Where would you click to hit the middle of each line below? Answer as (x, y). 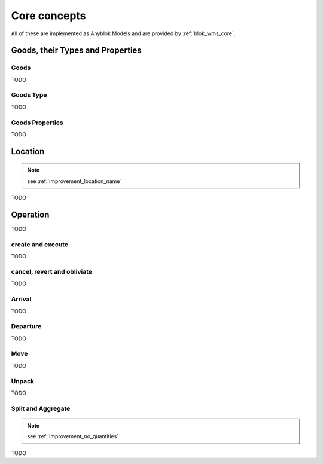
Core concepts (48, 16)
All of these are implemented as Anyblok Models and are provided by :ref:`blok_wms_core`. (123, 33)
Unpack (23, 381)
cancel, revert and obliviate (52, 271)
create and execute (40, 244)
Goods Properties (37, 123)
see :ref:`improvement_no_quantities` (73, 436)
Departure (26, 326)
